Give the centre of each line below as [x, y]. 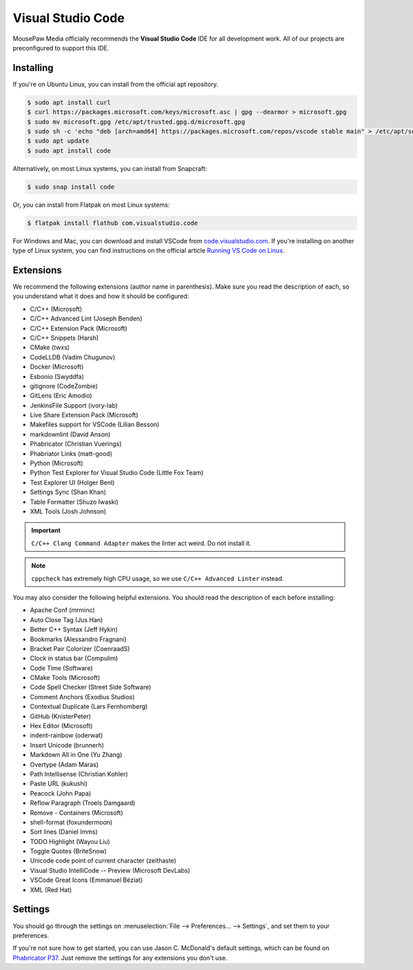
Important [46, 530]
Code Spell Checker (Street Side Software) [91, 687]
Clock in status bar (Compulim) [74, 659]
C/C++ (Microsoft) [56, 309]
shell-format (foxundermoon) [71, 822]
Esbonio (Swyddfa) [57, 376]
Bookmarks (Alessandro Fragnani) [78, 639]
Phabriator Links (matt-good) [71, 453]
